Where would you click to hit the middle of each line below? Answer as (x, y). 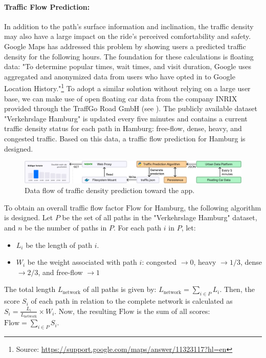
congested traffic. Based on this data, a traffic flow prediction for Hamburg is (125, 138)
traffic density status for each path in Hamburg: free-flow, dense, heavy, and (123, 128)
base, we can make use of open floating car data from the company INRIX (121, 98)
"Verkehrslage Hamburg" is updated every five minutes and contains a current (126, 118)
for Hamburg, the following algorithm (202, 207)
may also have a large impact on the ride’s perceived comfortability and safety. (128, 36)
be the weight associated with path (82, 262)
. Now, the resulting (85, 311)
